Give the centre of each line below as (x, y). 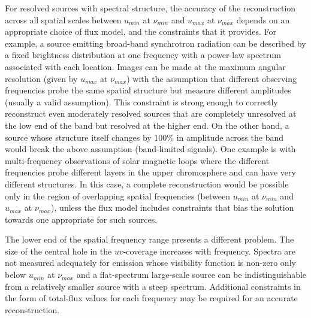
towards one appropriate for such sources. (81, 219)
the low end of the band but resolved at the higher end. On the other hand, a (147, 125)
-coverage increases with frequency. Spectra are (209, 251)
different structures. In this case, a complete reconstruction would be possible (147, 184)
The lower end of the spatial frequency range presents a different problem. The (150, 239)
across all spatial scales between (63, 19)
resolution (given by (41, 78)
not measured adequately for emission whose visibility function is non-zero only (150, 263)
